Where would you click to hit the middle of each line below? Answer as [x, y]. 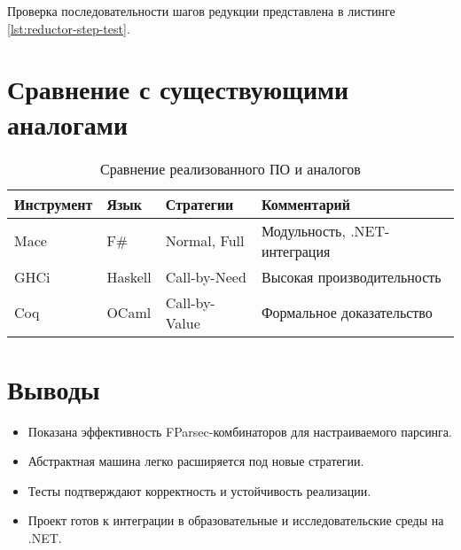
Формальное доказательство [347, 312]
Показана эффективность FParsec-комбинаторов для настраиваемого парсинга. [240, 431]
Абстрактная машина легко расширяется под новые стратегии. [196, 461]
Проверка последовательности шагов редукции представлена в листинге [201, 11]
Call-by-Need [206, 276]
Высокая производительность [351, 276]
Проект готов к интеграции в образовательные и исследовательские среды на [236, 520]
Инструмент [54, 204]
